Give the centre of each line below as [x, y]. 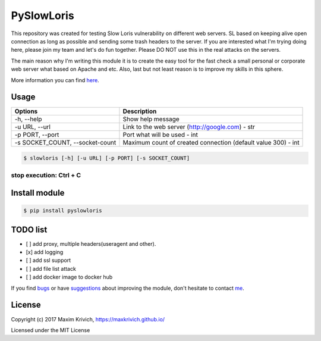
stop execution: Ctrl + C [46, 176]
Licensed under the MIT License [51, 330]
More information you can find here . [55, 80]
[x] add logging [45, 252]
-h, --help [28, 119]
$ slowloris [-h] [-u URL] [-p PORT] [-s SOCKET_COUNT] [107, 158]
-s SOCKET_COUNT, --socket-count [65, 143]
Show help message [151, 119]
